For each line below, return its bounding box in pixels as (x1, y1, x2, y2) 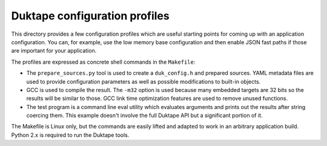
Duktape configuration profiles (11, 9, 170, 22)
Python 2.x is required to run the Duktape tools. (11, 131, 130, 139)
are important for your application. (11, 47, 97, 55)
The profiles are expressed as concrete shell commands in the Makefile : (11, 58, 196, 65)
